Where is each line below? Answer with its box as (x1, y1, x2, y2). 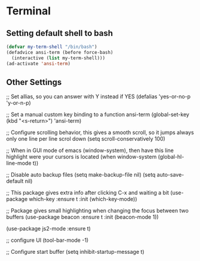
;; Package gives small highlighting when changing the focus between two (6, 207, 189, 214)
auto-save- (156, 171, 184, 178)
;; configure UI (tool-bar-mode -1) (6, 236, 89, 244)
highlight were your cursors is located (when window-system (6, 153, 157, 160)
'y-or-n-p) (6, 99, 31, 107)
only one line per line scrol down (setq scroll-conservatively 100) (6, 135, 165, 142)
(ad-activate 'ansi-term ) (6, 60, 70, 66)
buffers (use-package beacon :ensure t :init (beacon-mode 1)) (6, 214, 159, 221)
